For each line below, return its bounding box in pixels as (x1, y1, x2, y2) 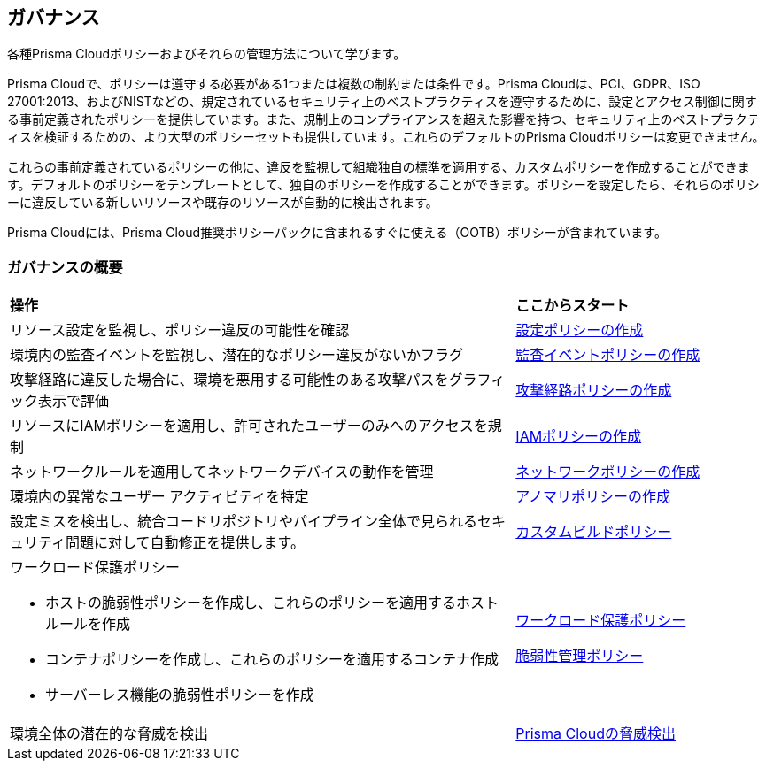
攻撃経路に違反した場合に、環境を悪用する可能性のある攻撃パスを (10, 371, 449, 389)
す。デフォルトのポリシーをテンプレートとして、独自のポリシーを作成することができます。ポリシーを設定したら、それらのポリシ (7, 177, 760, 193)
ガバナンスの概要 (7, 257, 123, 276)
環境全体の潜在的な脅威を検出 (10, 725, 209, 743)
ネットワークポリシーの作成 (515, 463, 700, 481)
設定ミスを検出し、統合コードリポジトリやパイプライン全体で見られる (10, 512, 478, 531)
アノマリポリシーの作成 (515, 488, 670, 506)
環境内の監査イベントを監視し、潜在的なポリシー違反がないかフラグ (10, 346, 464, 365)
